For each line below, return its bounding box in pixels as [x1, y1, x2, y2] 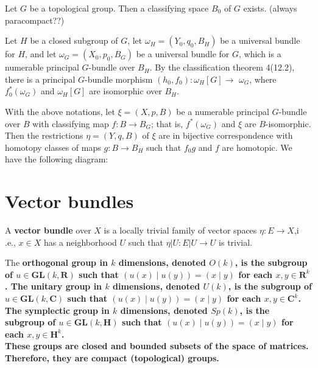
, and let [25, 47, 57, 60]
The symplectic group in [5, 304, 110, 316]
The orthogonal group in [5, 256, 108, 269]
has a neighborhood [43, 235, 117, 248]
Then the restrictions [5, 129, 83, 142]
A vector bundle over [5, 224, 91, 237]
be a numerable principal [176, 105, 269, 117]
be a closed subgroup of [30, 34, 118, 47]
